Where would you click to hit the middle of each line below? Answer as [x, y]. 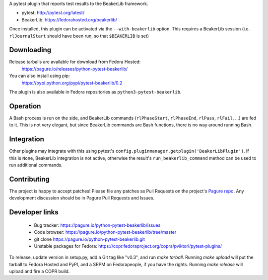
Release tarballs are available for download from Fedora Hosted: [75, 62]
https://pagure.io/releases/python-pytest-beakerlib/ [75, 69]
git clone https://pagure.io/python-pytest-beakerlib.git [89, 239]
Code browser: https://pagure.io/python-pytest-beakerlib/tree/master [105, 232]
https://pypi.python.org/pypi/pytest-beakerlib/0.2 [72, 83]
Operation [25, 106]
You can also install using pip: [39, 76]
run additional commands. [36, 165]
